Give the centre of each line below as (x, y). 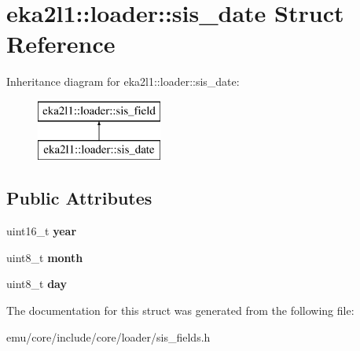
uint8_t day (37, 284)
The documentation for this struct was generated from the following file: (180, 310)
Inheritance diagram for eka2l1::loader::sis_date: (123, 81)
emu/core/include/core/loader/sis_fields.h (108, 336)
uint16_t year (42, 231)
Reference (61, 44)
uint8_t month (45, 257)
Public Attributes (79, 198)
